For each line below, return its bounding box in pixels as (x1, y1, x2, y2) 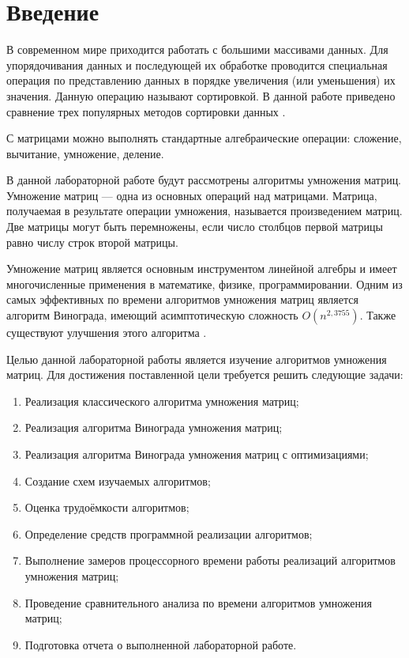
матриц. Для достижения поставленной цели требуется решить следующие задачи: (6, 366, 403, 383)
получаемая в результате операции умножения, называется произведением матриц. (6, 202, 403, 219)
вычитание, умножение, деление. (6, 145, 164, 161)
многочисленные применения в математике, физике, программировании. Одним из (6, 275, 403, 292)
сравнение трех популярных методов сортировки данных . (6, 103, 286, 119)
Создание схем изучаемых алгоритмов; (24, 472, 211, 489)
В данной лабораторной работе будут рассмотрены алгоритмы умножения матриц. (6, 172, 402, 188)
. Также (359, 307, 396, 323)
